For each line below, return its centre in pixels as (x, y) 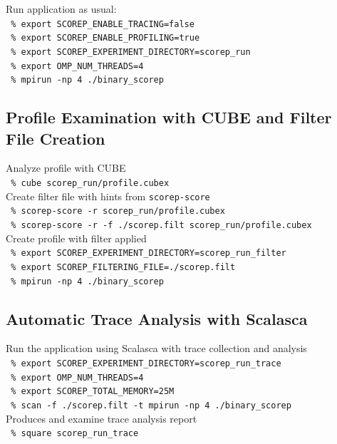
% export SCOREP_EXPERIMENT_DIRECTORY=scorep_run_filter (149, 253)
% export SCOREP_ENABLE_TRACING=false (103, 24)
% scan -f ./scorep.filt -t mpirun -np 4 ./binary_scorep (151, 406)
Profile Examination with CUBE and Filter (169, 117)
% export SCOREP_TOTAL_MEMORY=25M (93, 392)
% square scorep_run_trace (75, 434)
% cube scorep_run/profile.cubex (90, 184)
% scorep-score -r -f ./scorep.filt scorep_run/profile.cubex (161, 226)
